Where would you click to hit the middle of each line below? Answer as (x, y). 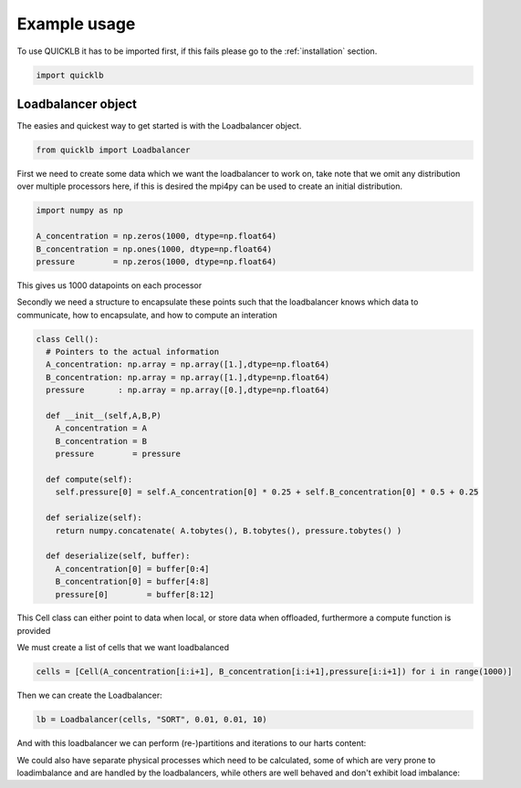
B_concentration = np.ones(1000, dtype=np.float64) (154, 249)
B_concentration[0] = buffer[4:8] (132, 582)
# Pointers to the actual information (132, 352)
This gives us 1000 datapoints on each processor (109, 285)
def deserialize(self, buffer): (118, 556)
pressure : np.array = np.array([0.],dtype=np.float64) (188, 390)
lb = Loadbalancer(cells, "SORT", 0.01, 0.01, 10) (152, 720)
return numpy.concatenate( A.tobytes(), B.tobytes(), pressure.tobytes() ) (229, 530)
